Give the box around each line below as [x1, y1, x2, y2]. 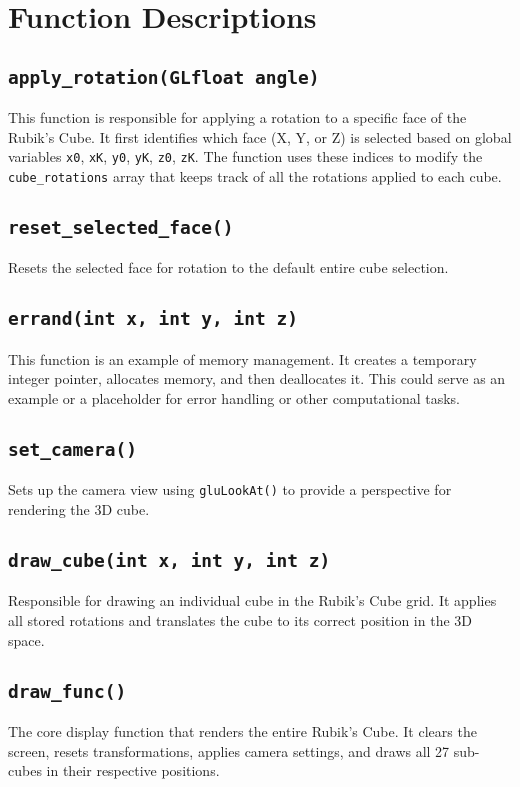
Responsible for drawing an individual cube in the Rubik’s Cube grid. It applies [8, 590, 497, 611]
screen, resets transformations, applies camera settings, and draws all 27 [8, 740, 450, 761]
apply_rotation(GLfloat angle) [8, 66, 320, 88]
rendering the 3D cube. [8, 499, 150, 520]
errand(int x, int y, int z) [8, 308, 299, 330]
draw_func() [8, 680, 127, 702]
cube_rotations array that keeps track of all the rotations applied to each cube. [8, 166, 502, 186]
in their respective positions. [46, 760, 220, 781]
